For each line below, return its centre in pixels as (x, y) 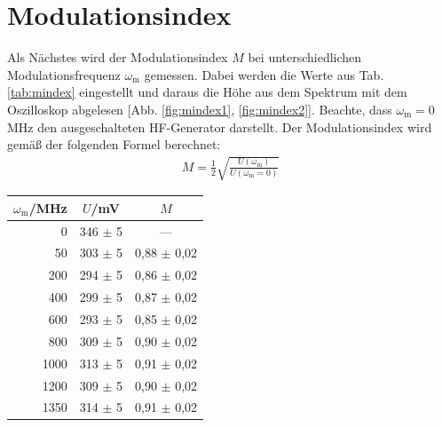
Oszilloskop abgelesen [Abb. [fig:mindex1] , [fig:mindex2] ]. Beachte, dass (200, 109)
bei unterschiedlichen (305, 57)
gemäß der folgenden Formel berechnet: (114, 144)
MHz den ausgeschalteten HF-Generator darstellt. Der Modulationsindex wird (220, 127)
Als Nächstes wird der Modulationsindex (118, 57)
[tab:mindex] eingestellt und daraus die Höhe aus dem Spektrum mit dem (207, 92)
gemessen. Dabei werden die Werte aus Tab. (264, 74)
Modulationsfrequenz (64, 74)
